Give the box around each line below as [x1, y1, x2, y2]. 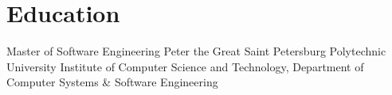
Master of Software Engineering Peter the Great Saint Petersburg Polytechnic [6, 43, 386, 59]
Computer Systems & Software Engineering [6, 74, 218, 90]
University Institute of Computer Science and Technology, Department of [6, 58, 364, 74]
